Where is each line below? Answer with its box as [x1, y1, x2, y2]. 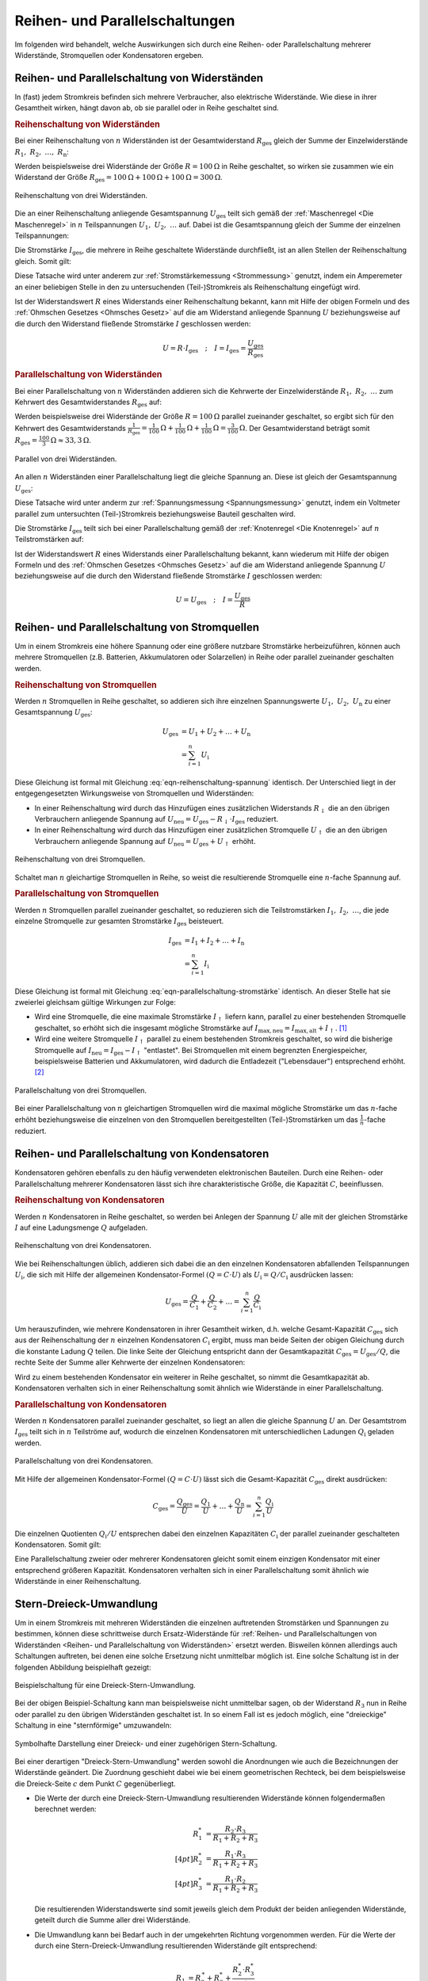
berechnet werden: [34, 1804, 97, 1814]
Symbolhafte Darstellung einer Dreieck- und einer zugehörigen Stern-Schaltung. [14, 1739, 277, 1748]
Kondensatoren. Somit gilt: [14, 1540, 101, 1549]
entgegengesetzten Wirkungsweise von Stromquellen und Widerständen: [14, 788, 254, 798]
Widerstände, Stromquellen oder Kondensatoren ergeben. [14, 50, 204, 59]
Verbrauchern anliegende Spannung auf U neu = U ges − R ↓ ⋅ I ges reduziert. [34, 814, 279, 826]
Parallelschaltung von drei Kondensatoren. [14, 1456, 154, 1466]
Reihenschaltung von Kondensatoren [14, 1195, 166, 1206]
